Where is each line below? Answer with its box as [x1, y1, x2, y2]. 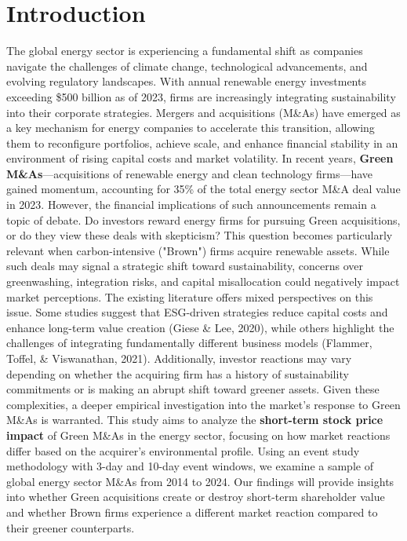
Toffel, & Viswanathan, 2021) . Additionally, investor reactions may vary [6, 350, 352, 366]
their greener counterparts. [6, 519, 135, 536]
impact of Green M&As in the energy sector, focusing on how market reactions [6, 426, 391, 443]
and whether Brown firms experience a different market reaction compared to [6, 503, 378, 520]
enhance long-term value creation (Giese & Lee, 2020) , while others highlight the [6, 319, 394, 335]
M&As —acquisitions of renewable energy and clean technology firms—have [6, 165, 373, 181]
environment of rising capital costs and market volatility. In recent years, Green [6, 150, 394, 166]
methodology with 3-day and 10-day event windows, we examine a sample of [6, 458, 373, 474]
